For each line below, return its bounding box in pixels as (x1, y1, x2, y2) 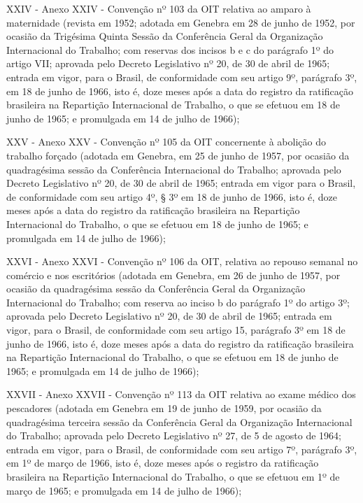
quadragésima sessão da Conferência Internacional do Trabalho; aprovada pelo (6, 162, 341, 176)
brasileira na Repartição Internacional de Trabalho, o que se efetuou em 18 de (6, 97, 340, 112)
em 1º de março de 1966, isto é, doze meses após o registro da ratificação (6, 455, 319, 470)
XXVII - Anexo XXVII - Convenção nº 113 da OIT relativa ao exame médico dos (6, 387, 356, 402)
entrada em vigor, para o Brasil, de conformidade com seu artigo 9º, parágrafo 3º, (6, 69, 357, 84)
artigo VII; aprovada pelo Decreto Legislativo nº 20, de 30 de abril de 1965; (6, 56, 330, 71)
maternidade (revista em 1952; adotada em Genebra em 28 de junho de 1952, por (6, 15, 355, 29)
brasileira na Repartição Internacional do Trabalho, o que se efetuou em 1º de (6, 469, 340, 483)
